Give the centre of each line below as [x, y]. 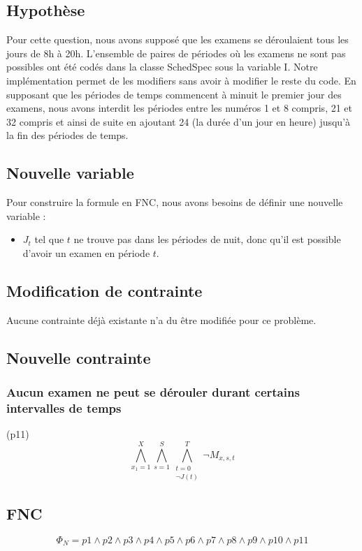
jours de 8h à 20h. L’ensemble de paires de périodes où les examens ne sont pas [176, 53]
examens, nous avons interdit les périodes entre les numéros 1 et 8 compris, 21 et [180, 108]
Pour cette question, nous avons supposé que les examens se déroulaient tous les [178, 39]
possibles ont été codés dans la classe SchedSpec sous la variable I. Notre [162, 67]
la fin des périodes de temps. [67, 135]
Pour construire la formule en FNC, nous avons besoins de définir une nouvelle [175, 202]
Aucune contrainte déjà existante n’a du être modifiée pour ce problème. [161, 319]
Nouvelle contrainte [79, 357]
